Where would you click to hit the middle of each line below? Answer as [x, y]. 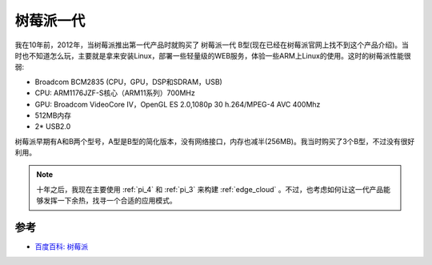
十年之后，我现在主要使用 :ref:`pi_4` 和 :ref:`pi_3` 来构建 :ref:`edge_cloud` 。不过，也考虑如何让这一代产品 [210, 189]
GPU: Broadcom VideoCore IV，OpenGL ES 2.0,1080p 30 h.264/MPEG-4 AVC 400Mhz [178, 104]
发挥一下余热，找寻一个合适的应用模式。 [110, 201]
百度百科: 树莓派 [61, 247]
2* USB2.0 [53, 126]
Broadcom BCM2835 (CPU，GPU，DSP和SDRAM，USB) [129, 82]
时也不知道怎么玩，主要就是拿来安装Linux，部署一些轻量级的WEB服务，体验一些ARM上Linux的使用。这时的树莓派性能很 [213, 55]
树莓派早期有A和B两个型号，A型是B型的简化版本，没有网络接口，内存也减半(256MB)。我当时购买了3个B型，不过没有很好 [215, 141]
